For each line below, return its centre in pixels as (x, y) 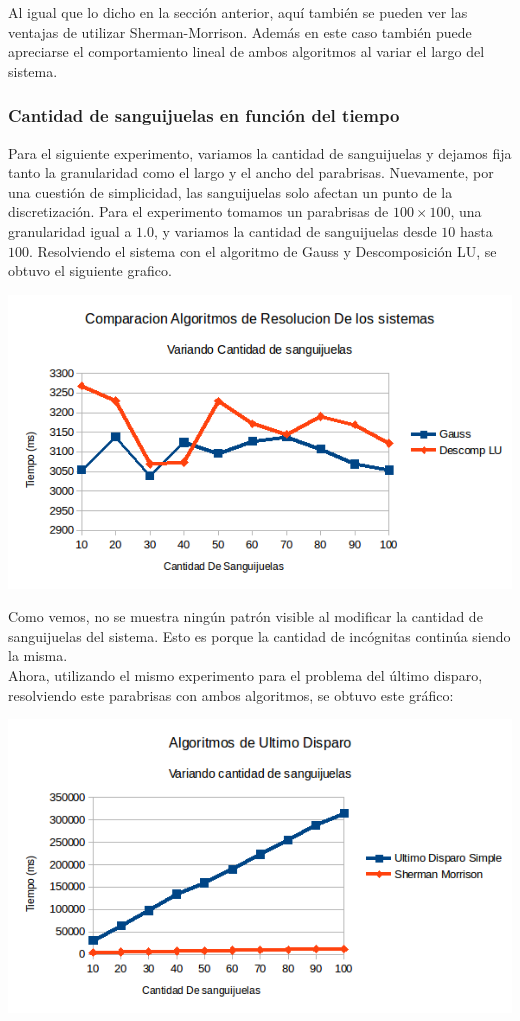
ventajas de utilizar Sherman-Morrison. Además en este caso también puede (240, 31)
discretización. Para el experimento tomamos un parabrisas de (198, 211)
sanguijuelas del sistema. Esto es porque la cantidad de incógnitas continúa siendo (259, 635)
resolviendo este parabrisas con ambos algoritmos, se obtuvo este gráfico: (231, 694)
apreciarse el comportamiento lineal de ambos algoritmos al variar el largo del (246, 51)
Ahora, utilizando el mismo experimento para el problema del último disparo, (245, 675)
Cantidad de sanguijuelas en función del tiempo (204, 115)
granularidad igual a (70, 230)
